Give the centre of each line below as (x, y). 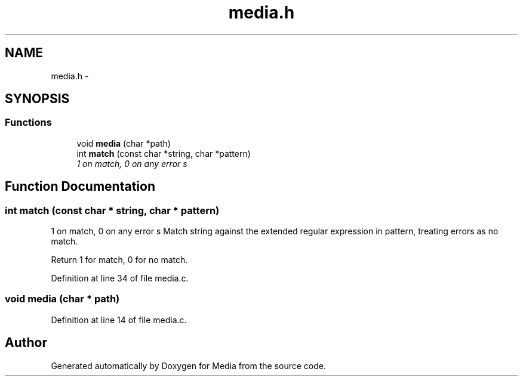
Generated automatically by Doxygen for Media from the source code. (188, 365)
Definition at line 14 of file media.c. (119, 320)
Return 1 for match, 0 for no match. (119, 260)
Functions (28, 123)
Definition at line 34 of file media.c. (120, 278)
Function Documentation (80, 187)
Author (26, 343)
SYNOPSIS (37, 99)
